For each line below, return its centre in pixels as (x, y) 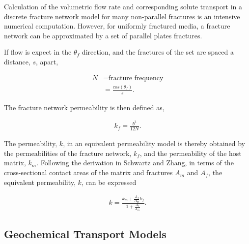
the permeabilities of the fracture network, (68, 153)
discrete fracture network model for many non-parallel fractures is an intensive (122, 16)
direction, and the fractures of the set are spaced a (158, 52)
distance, (17, 61)
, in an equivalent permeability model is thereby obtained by (154, 143)
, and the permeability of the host (191, 153)
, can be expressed (109, 182)
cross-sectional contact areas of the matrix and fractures (88, 172)
